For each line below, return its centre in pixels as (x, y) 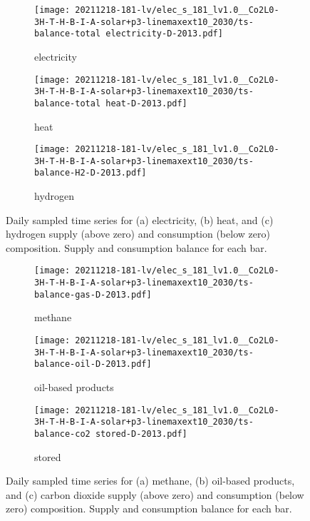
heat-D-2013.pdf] (146, 103)
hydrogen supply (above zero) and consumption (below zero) (138, 234)
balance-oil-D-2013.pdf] (93, 364)
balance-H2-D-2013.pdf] (91, 173)
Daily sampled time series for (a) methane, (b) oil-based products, (150, 481)
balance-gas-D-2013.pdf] (93, 294)
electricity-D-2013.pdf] (164, 34)
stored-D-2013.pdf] (141, 434)
